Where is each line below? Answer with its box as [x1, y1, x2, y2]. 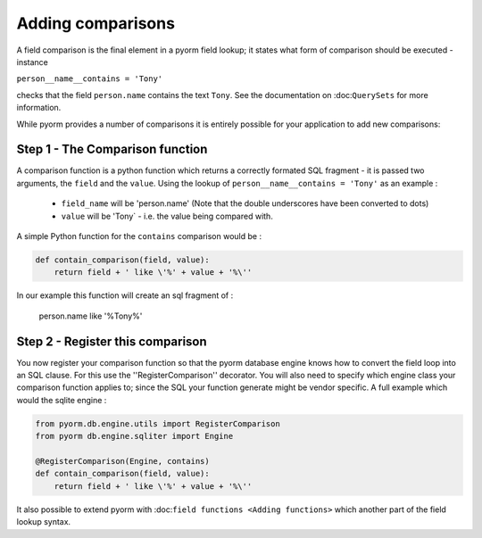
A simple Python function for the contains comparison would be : [16, 230, 262, 241]
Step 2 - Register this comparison [16, 334, 207, 349]
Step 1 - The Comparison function [16, 142, 208, 157]
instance [16, 56, 48, 67]
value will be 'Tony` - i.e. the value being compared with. [61, 211, 274, 221]
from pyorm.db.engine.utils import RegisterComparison [35, 418, 280, 428]
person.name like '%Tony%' [38, 310, 143, 321]
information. [16, 103, 62, 113]
